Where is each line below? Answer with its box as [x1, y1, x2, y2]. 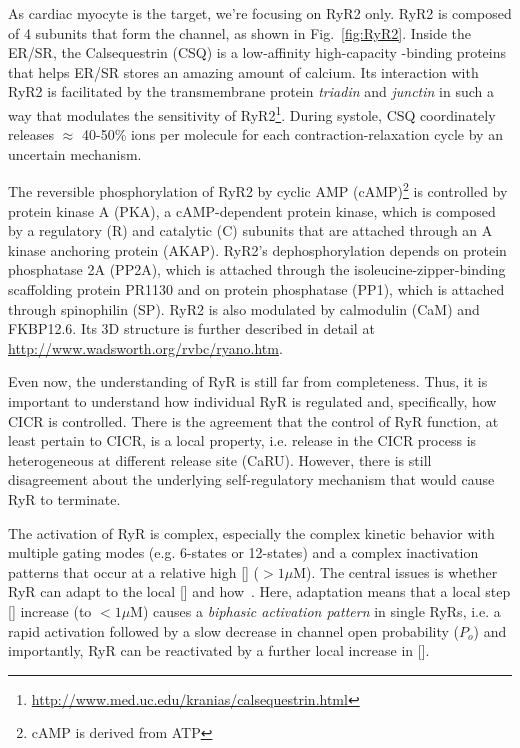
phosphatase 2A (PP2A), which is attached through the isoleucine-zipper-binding [8, 259, 506, 280]
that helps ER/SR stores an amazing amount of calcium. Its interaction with [8, 61, 479, 82]
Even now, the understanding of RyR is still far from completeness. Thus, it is [8, 371, 488, 392]
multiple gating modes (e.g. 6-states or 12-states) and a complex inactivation [8, 542, 479, 563]
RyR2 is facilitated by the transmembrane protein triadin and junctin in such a [8, 81, 494, 102]
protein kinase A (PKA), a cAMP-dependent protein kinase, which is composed [8, 200, 496, 221]
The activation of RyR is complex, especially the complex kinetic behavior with [8, 522, 495, 543]
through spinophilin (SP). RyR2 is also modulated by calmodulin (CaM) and [8, 298, 480, 319]
